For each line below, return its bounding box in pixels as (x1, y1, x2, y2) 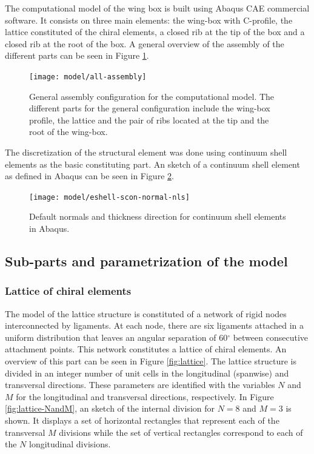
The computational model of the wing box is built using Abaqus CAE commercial (5, 2, 310, 14)
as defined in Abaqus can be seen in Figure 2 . (5, 169, 174, 182)
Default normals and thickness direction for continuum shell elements (29, 210, 286, 223)
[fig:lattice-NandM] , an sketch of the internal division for (5, 402, 215, 415)
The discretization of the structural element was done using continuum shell (5, 146, 287, 158)
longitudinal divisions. (29, 438, 111, 450)
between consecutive (233, 331, 308, 343)
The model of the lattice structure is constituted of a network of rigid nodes (5, 307, 287, 320)
